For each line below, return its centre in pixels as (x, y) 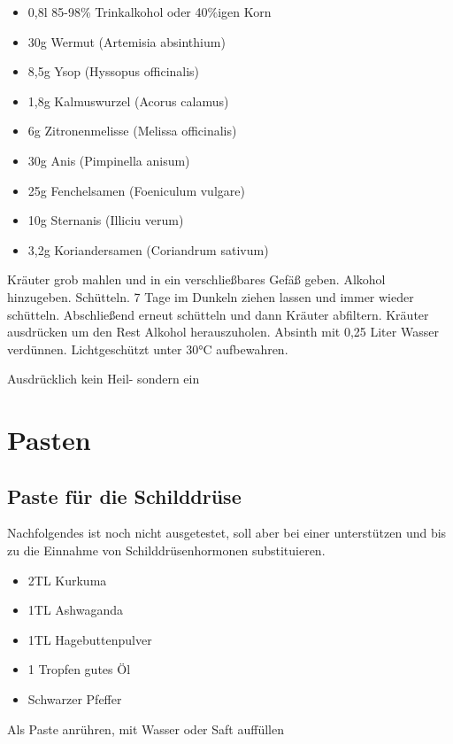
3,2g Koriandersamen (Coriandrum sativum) (148, 249)
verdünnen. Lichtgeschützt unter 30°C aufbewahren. (148, 349)
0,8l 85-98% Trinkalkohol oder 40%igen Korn (150, 12)
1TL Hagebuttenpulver (90, 639)
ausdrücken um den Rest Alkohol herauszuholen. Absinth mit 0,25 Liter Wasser (223, 332)
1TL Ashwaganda (76, 610)
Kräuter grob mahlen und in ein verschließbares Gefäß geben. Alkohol (196, 279)
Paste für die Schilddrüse (124, 496)
